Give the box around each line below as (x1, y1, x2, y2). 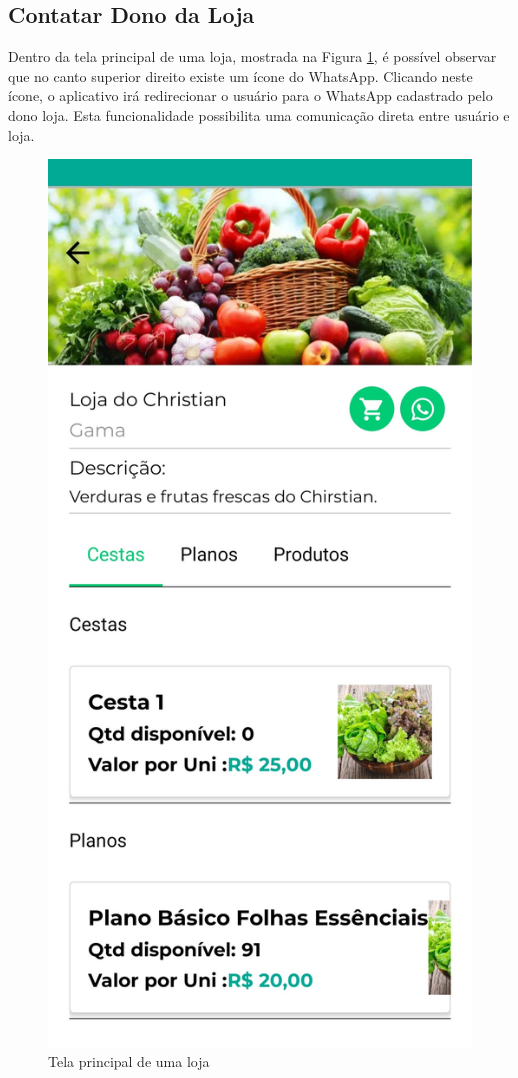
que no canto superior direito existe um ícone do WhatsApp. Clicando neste (8, 65, 473, 86)
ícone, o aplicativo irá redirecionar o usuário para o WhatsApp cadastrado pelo (8, 85, 493, 106)
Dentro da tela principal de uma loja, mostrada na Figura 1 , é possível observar (8, 46, 497, 67)
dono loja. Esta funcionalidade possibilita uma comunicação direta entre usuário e (8, 104, 510, 125)
